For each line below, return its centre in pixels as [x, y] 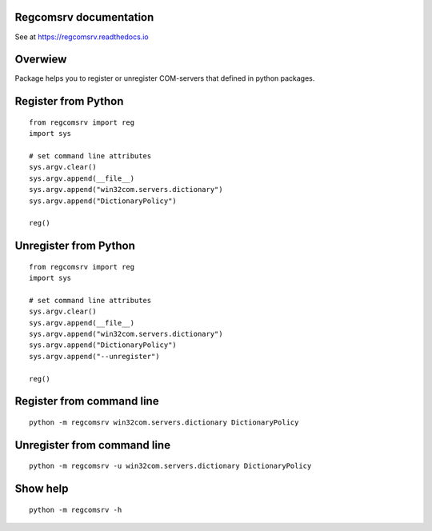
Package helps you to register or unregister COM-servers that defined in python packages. [165, 78]
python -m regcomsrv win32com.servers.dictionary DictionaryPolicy [164, 423]
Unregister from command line [93, 445]
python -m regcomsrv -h [76, 509]
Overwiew [41, 60]
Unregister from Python [75, 246]
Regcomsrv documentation [84, 17]
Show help [42, 489]
